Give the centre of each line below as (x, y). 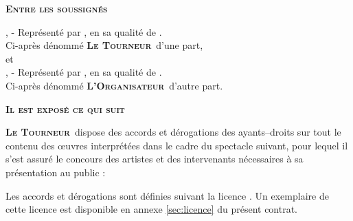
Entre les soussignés (57, 8)
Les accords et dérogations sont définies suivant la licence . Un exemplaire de (167, 195)
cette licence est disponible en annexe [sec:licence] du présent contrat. (152, 209)
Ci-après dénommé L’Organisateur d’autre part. (114, 85)
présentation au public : (56, 172)
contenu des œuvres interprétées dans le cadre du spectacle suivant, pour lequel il (177, 145)
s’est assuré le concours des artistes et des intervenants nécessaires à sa (155, 159)
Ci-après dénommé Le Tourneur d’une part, (104, 45)
